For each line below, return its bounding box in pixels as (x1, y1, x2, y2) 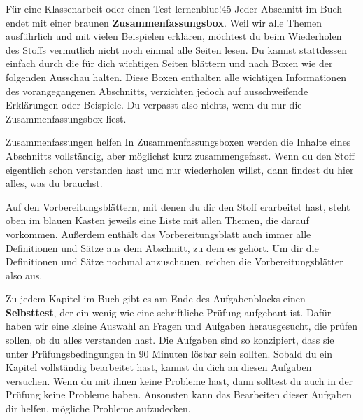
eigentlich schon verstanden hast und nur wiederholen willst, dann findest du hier (6, 162, 354, 176)
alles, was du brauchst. (6, 176, 103, 190)
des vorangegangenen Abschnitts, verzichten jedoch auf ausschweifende (6, 83, 308, 98)
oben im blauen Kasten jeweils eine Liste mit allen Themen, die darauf (6, 213, 309, 227)
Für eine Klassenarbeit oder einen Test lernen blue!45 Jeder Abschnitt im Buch (6, 1, 343, 15)
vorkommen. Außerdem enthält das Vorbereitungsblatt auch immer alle (6, 226, 311, 241)
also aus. (6, 267, 43, 282)
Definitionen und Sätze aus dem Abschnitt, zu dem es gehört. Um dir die (6, 240, 319, 255)
